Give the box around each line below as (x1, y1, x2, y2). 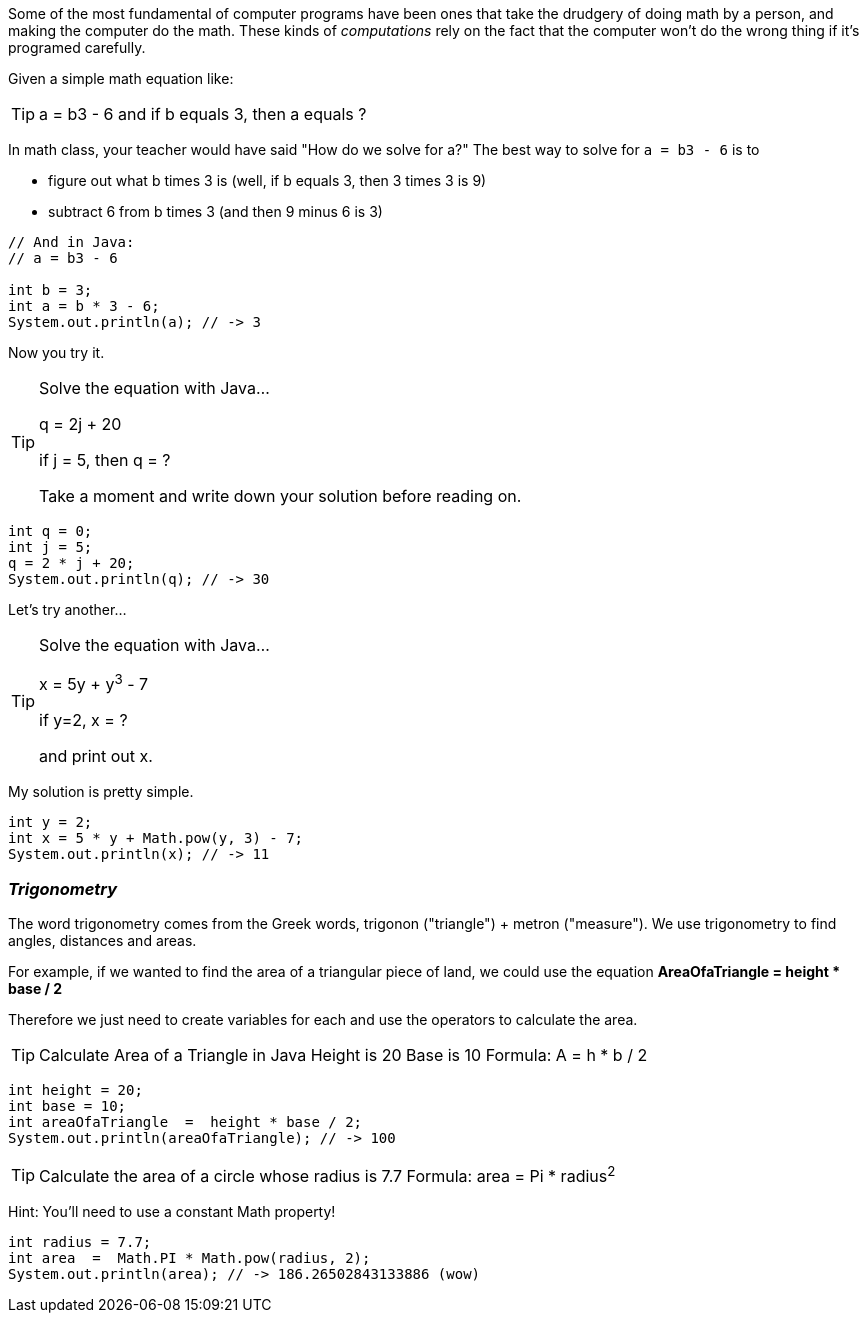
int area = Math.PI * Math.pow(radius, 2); (8, 1250, 371, 1267)
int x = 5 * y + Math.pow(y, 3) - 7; (8, 830, 304, 847)
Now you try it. (8, 344, 105, 361)
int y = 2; (8, 814, 93, 831)
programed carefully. (8, 39, 146, 56)
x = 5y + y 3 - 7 (39, 671, 149, 695)
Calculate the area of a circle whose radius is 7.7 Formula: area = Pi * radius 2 (39, 1163, 616, 1187)
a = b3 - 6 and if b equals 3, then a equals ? (39, 104, 367, 124)
